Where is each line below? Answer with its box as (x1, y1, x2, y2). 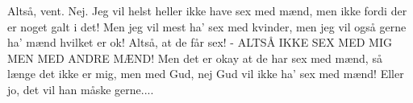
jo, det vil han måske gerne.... (7, 80, 154, 97)
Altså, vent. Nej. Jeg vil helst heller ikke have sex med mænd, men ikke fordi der (7, 2, 407, 19)
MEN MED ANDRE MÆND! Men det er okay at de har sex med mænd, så (7, 49, 382, 66)
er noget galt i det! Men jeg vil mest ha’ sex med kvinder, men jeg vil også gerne (7, 18, 407, 35)
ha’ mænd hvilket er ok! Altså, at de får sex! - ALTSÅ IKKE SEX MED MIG (7, 34, 392, 51)
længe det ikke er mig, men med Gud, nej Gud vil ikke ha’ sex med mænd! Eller (7, 65, 404, 82)
